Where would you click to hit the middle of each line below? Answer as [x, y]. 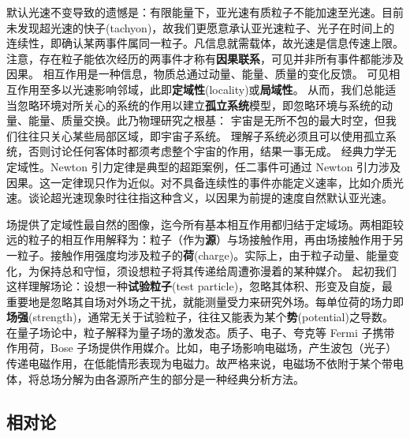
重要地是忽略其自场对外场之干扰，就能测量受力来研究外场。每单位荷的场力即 [205, 301]
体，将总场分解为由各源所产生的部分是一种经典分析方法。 [155, 378]
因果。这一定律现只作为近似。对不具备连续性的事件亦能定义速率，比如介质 [199, 182]
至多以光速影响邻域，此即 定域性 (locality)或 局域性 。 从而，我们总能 [212, 89]
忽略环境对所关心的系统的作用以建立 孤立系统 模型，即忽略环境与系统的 [199, 105]
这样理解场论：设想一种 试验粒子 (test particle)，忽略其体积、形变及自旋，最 [200, 286]
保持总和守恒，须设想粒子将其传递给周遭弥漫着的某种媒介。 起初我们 [218, 270]
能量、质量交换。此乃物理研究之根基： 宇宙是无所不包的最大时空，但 [207, 120]
